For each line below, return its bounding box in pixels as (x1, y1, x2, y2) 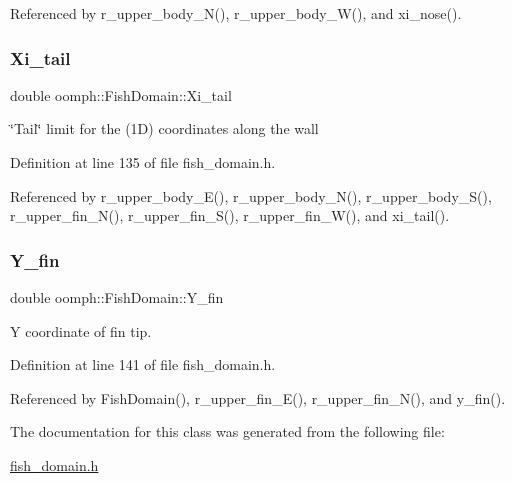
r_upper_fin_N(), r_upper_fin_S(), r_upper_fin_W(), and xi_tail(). (10, 205, 450, 226)
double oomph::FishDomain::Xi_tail (10, 84, 232, 105)
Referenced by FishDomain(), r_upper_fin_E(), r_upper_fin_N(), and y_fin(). (10, 387, 506, 408)
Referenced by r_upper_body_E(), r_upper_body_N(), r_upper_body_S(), (10, 185, 492, 206)
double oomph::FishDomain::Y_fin (10, 287, 224, 307)
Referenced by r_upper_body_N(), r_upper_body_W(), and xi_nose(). (10, 3, 462, 23)
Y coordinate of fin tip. (10, 320, 152, 341)
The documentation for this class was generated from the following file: (10, 421, 445, 442)
